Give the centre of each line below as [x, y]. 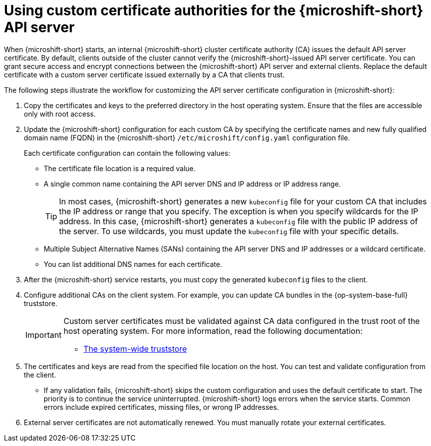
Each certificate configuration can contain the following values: [127, 153]
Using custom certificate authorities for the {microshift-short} [214, 10]
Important [43, 335]
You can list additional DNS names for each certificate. [133, 264]
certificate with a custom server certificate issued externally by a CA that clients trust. [144, 74]
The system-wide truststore [135, 349]
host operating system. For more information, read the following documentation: [213, 331]
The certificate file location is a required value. [120, 168]
